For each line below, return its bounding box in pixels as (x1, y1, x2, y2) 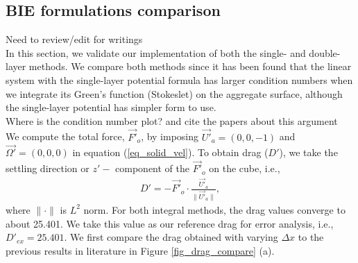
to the (298, 230, 324, 244)
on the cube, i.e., (209, 161, 280, 176)
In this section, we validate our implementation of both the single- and (6, 45, 306, 60)
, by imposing (141, 129, 199, 144)
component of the (115, 161, 189, 176)
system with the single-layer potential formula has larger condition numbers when (6, 72, 353, 87)
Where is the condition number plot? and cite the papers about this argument (6, 113, 338, 128)
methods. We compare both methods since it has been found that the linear (28, 59, 352, 74)
